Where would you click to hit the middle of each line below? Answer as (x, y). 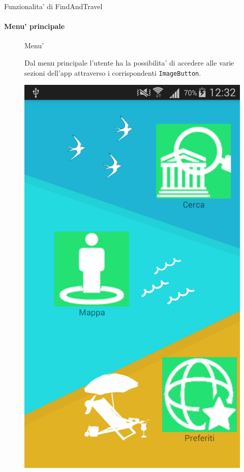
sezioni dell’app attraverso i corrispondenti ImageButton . (113, 72)
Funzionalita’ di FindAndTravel (53, 6)
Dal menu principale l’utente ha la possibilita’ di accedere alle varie (129, 62)
